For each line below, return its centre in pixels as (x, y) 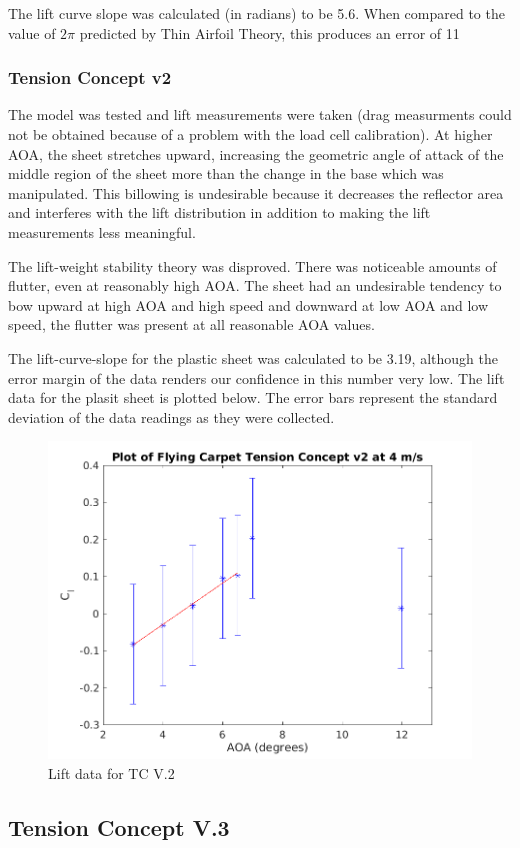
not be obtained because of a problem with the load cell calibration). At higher (250, 134)
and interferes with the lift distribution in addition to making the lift (219, 212)
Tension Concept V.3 (119, 826)
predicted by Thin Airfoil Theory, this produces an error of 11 (269, 32)
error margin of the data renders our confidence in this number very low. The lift (256, 377)
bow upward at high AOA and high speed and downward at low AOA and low (248, 304)
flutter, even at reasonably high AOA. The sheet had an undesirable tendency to (255, 285)
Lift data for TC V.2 (111, 772)
